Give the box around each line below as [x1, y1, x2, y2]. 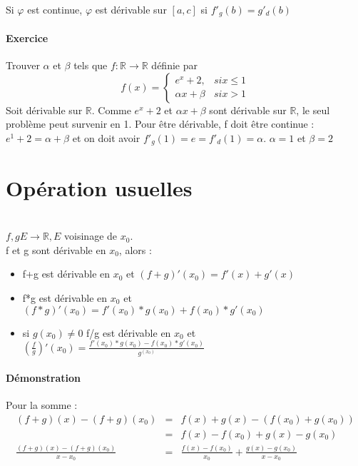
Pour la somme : [6, 397, 78, 412]
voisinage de [64, 228, 118, 243]
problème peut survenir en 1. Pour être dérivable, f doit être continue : [6, 116, 314, 131]
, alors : [118, 242, 152, 257]
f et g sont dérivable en [6, 242, 106, 257]
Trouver [6, 58, 40, 73]
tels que [73, 58, 108, 73]
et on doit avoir [72, 131, 140, 146]
